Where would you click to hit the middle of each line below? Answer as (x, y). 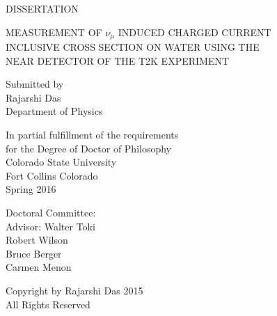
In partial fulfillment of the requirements (92, 135)
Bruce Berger (34, 253)
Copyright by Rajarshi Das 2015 (74, 290)
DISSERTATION (42, 8)
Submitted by (35, 84)
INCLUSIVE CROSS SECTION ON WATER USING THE (133, 47)
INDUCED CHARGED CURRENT (195, 32)
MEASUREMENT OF (54, 32)
